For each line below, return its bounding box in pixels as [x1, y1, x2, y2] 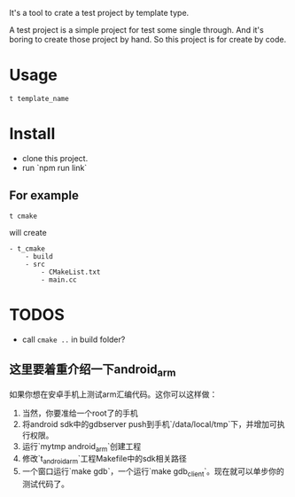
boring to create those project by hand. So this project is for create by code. [9, 35, 287, 44]
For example [9, 188, 80, 203]
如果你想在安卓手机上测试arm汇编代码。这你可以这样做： [9, 389, 218, 400]
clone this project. [21, 152, 89, 163]
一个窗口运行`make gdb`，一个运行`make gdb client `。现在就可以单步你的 [21, 466, 285, 479]
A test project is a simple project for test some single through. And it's [9, 25, 264, 35]
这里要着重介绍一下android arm [9, 362, 176, 379]
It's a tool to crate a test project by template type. [9, 8, 190, 18]
